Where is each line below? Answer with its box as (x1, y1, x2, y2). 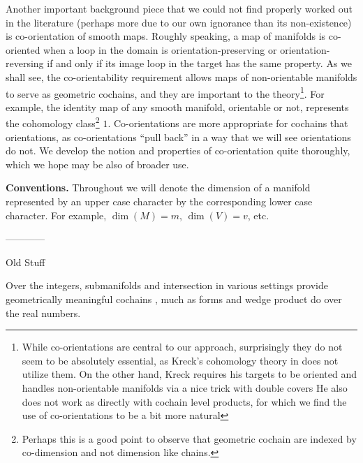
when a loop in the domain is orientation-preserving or (43, 42, 277, 57)
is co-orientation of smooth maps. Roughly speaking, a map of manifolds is (6, 29, 326, 43)
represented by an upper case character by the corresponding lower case (6, 194, 313, 209)
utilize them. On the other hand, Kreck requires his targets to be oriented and (22, 367, 357, 381)
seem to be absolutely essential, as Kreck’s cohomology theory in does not (22, 353, 339, 367)
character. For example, (6, 207, 107, 222)
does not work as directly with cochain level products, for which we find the (22, 394, 347, 409)
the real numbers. (6, 305, 81, 320)
